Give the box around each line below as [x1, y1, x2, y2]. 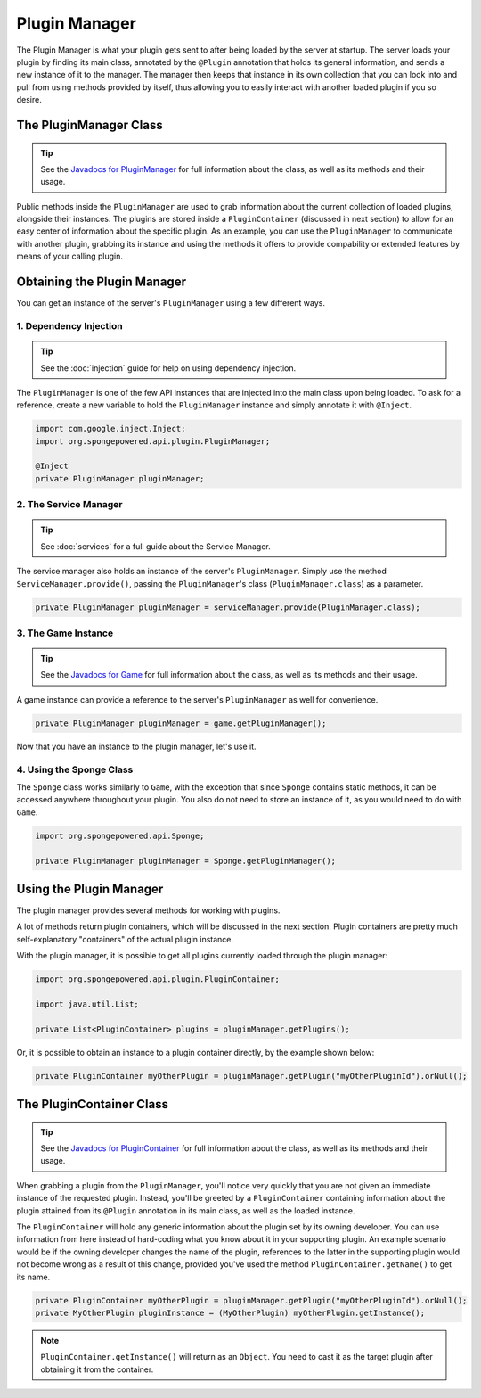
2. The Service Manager [16, 498, 123, 511]
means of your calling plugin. [16, 251, 124, 262]
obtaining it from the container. [40, 1364, 154, 1375]
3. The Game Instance [16, 627, 114, 639]
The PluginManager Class [16, 117, 164, 133]
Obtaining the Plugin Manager [16, 275, 187, 290]
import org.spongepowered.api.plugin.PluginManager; [35, 436, 271, 446]
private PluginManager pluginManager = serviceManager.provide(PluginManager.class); [35, 602, 420, 613]
